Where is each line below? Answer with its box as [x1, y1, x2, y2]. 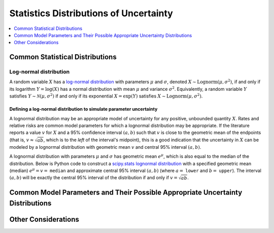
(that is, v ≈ [9, 137, 34, 143]
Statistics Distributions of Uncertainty [9, 8, 174, 19]
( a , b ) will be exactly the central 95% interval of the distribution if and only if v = [9, 175, 178, 181]
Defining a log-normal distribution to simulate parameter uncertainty [9, 106, 158, 112]
